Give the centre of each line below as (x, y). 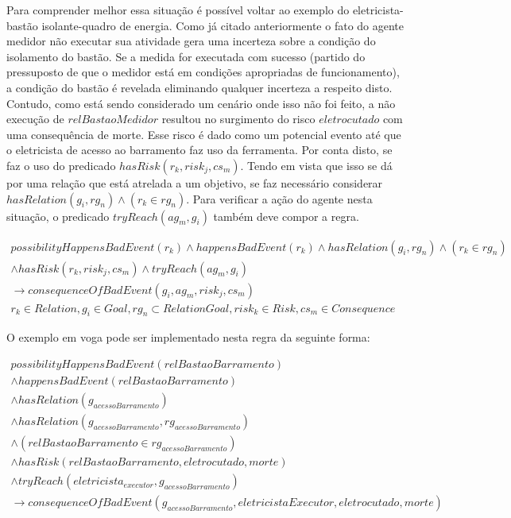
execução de (35, 119)
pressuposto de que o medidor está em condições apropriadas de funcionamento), (203, 72)
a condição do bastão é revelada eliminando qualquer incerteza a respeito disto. (199, 87)
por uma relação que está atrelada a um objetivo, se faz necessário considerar (195, 182)
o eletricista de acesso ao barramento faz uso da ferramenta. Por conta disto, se (199, 150)
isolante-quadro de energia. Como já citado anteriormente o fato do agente (223, 25)
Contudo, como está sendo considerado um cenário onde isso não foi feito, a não (201, 103)
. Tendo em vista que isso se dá (316, 165)
